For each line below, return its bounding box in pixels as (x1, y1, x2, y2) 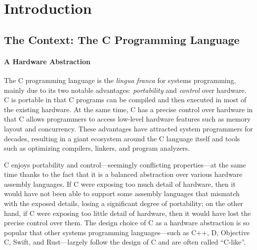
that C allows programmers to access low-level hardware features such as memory (4, 114, 251, 124)
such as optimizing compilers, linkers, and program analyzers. (4, 143, 190, 153)
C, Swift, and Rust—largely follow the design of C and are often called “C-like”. (4, 237, 246, 247)
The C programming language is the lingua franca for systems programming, (4, 75, 236, 85)
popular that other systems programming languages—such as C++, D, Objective (4, 227, 250, 237)
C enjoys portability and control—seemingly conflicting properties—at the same (4, 159, 246, 169)
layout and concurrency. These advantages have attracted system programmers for (4, 123, 253, 133)
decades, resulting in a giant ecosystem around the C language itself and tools (4, 133, 240, 143)
